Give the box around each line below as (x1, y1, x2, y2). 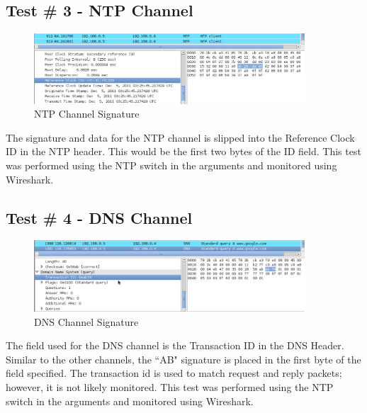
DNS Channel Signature (34, 314, 139, 329)
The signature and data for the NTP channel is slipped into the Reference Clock (6, 130, 355, 145)
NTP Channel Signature (34, 106, 140, 121)
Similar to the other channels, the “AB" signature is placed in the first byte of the (6, 351, 361, 366)
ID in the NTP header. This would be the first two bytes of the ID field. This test (6, 144, 361, 159)
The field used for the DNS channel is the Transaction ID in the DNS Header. (6, 338, 344, 353)
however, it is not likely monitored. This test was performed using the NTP (6, 380, 334, 395)
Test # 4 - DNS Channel (6, 206, 193, 228)
